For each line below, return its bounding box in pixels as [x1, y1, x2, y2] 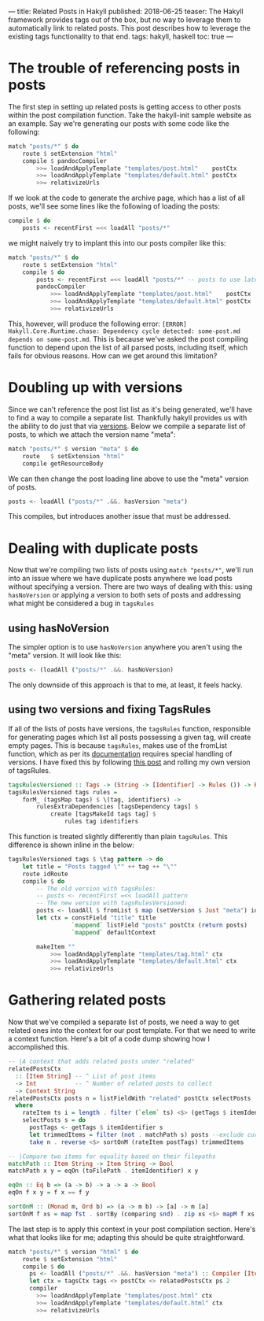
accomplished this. [8, 1042, 69, 1052]
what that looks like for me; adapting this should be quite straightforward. [8, 1232, 245, 1242]
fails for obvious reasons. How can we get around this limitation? [8, 350, 218, 361]
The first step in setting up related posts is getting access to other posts [8, 102, 241, 111]
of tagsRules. [8, 765, 51, 775]
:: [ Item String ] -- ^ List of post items [15, 1072, 156, 1080]
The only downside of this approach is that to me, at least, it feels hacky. [8, 680, 243, 690]
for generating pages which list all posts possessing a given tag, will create [8, 732, 251, 742]
